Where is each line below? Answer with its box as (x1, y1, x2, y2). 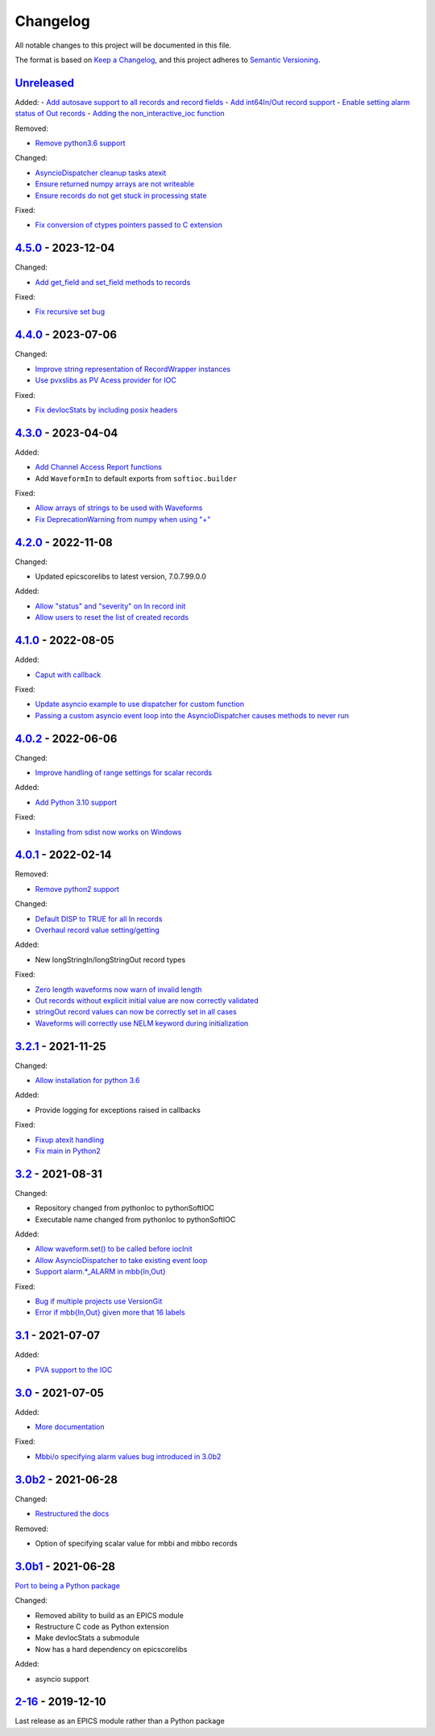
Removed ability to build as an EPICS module (35, 1610, 184, 1620)
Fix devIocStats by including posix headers (35, 404, 178, 415)
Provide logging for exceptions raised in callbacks (35, 1105, 201, 1115)
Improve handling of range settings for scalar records (35, 768, 213, 777)
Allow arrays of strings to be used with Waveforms (35, 503, 203, 512)
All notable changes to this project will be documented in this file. (14, 40, 232, 50)
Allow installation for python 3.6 (35, 1076, 140, 1086)
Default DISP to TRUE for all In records (35, 914, 163, 923)
